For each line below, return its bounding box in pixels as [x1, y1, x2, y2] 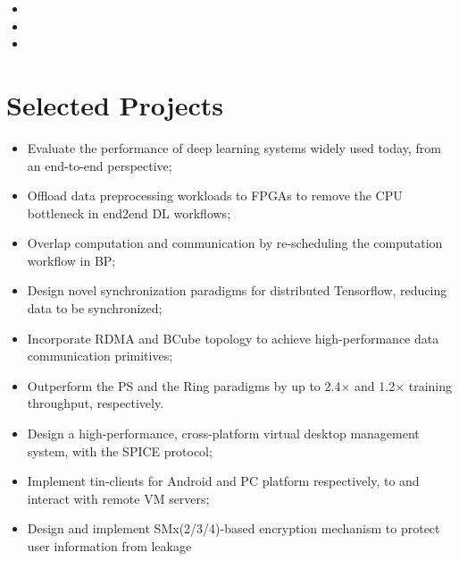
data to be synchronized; [27, 299, 163, 318]
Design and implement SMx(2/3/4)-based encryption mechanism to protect [27, 519, 440, 538]
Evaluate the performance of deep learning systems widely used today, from [27, 138, 441, 157]
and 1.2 [355, 376, 396, 395]
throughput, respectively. [27, 394, 164, 412]
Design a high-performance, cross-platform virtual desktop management [27, 424, 420, 443]
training [408, 376, 452, 395]
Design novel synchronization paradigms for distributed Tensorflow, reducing [27, 281, 447, 300]
